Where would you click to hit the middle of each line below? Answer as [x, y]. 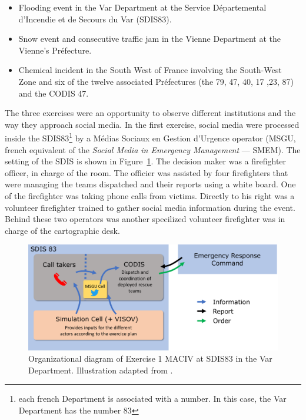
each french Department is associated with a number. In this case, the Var [152, 398]
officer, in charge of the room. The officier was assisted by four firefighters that [147, 172]
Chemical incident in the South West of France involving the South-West [150, 70]
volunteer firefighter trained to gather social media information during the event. [150, 207]
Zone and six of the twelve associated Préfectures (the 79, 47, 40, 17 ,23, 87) [156, 81]
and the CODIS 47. [54, 93]
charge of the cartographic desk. [62, 230]
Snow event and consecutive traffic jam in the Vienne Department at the [149, 39]
